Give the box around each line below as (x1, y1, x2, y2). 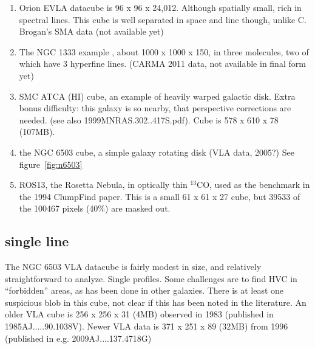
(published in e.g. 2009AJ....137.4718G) (5, 331, 152, 344)
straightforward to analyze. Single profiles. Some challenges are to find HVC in (5, 272, 297, 285)
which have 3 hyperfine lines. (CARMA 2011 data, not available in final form (19, 57, 306, 70)
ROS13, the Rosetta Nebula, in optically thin (19, 178, 188, 191)
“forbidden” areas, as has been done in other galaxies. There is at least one (5, 284, 284, 297)
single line (5, 232, 69, 251)
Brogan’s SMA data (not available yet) (19, 25, 164, 38)
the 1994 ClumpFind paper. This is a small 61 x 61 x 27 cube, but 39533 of (19, 190, 300, 202)
